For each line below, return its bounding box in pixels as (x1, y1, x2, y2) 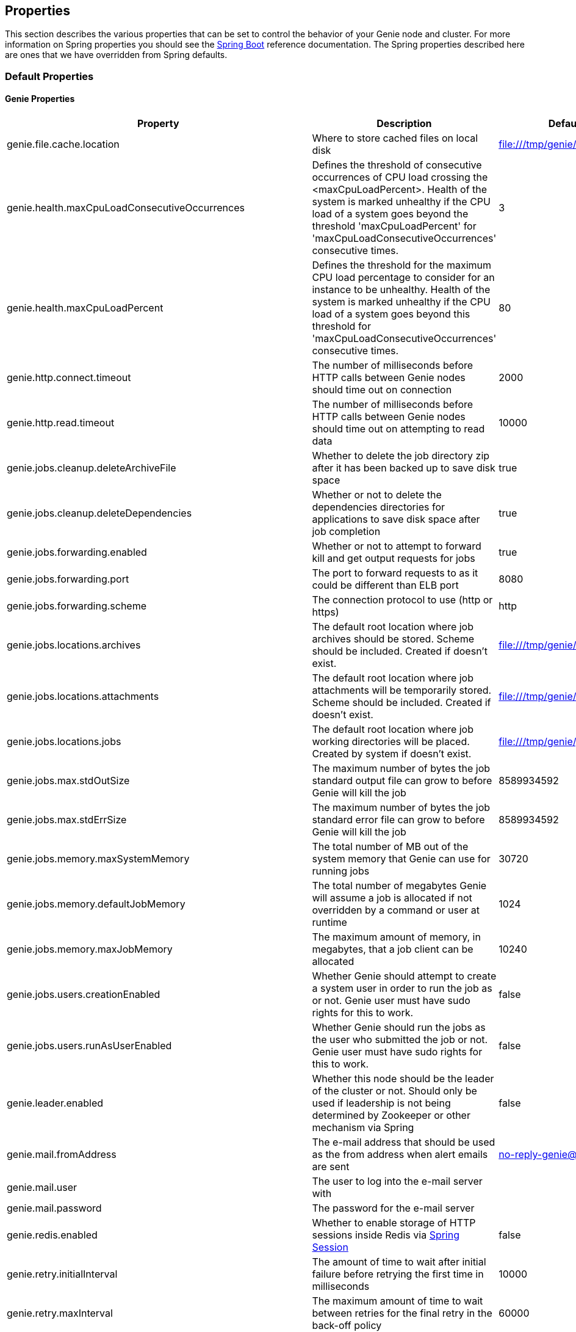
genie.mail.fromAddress (7, 1148, 117, 1161)
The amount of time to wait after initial (312, 1256, 486, 1268)
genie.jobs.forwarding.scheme (7, 600, 147, 613)
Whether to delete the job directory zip (312, 449, 490, 462)
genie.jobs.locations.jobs (7, 735, 121, 748)
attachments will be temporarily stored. (312, 684, 492, 697)
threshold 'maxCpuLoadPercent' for (312, 220, 477, 233)
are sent (312, 1160, 350, 1173)
